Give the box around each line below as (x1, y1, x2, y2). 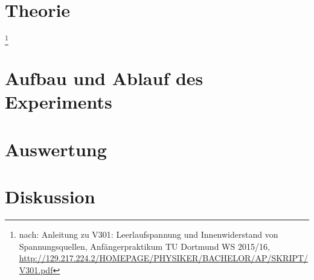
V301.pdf (19, 263, 53, 276)
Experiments (5, 89, 112, 114)
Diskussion (5, 184, 95, 209)
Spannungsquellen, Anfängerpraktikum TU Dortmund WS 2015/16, (19, 240, 270, 252)
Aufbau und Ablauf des (5, 66, 203, 91)
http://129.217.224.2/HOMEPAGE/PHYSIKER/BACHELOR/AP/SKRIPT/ (19, 252, 309, 264)
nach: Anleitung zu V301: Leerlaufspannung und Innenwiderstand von (19, 228, 278, 241)
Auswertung (5, 136, 107, 161)
